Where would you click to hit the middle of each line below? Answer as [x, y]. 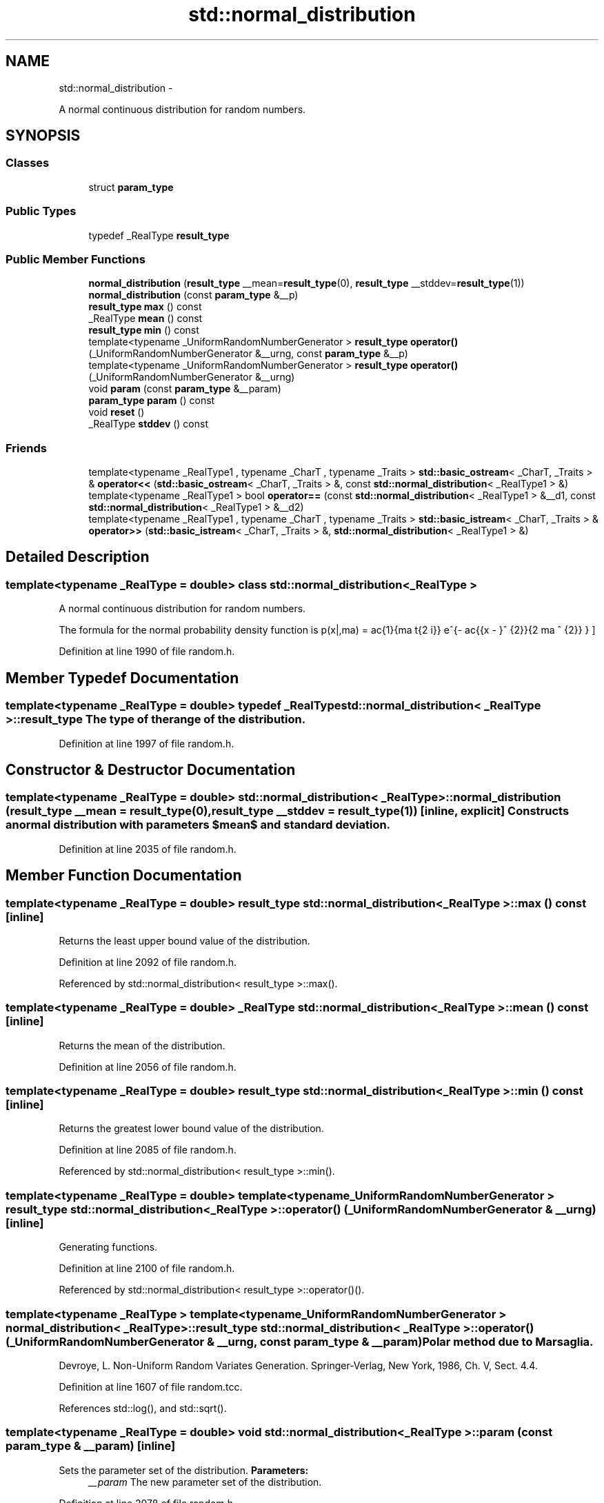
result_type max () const [145, 307]
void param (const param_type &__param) [185, 389]
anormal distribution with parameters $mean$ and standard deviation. [198, 825]
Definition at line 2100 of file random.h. [147, 1269]
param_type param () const [152, 401]
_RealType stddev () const [149, 424]
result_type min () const [144, 330]
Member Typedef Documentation [122, 678]
